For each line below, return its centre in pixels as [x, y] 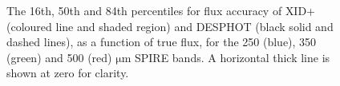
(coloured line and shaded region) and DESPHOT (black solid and [170, 26]
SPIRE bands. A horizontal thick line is [232, 57]
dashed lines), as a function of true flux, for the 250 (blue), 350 [162, 42]
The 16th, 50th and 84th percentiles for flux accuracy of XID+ [161, 10]
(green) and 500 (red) [59, 57]
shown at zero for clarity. [68, 73]
